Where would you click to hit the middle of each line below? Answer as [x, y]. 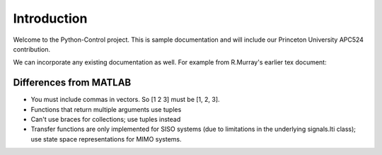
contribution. [32, 49]
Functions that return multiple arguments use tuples [106, 109]
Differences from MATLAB [72, 82]
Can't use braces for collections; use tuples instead [106, 120]
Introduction [50, 18]
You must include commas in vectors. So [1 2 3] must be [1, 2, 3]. [125, 100]
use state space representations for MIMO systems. [106, 139]
